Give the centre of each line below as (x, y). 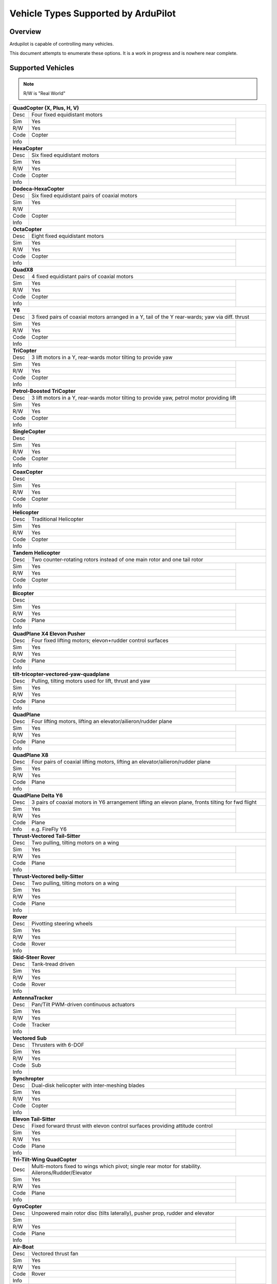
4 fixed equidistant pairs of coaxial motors (82, 276)
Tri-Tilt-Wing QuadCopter (45, 1159)
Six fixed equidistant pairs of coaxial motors (85, 195)
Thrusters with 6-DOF (58, 1045)
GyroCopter (27, 1206)
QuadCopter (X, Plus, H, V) (46, 108)
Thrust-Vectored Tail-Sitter (46, 836)
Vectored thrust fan (55, 1253)
